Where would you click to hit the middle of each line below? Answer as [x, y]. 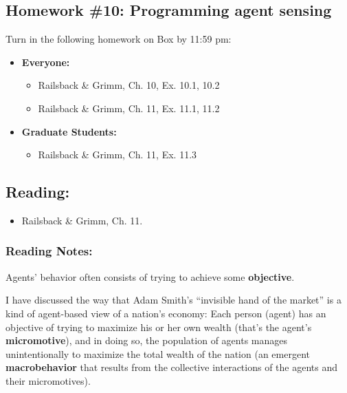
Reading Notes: [49, 251]
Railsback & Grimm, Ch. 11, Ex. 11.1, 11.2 [129, 108]
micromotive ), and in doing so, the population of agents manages [146, 340]
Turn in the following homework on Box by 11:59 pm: [119, 39]
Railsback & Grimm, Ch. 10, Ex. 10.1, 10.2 [129, 85]
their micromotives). [48, 380]
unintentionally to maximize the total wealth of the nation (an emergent [158, 353]
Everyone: [46, 62]
